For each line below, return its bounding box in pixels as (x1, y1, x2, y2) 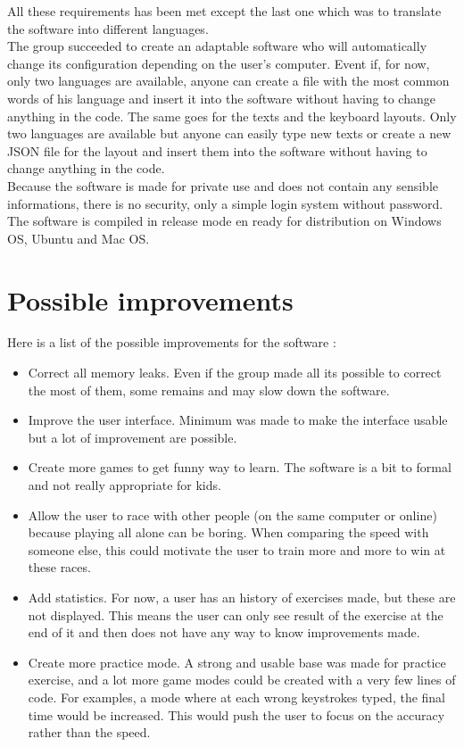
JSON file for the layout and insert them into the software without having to (7, 141, 427, 160)
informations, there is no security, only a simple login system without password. (7, 194, 443, 212)
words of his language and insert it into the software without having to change (7, 88, 435, 107)
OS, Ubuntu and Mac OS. (7, 228, 150, 247)
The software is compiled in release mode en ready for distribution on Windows (7, 212, 442, 230)
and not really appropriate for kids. (28, 476, 221, 494)
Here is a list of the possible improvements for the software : (7, 333, 336, 352)
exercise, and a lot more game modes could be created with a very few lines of (28, 670, 456, 689)
